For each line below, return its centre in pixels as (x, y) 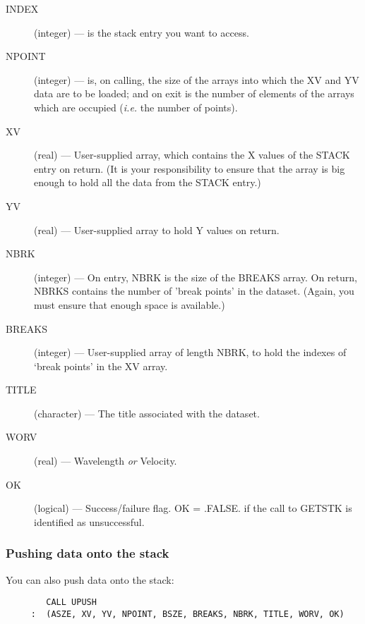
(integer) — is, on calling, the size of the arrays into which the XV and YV (197, 79)
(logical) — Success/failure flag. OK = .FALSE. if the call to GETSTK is (193, 508)
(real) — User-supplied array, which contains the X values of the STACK (192, 155)
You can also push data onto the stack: (90, 579)
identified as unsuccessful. (89, 521)
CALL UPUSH (71, 602)
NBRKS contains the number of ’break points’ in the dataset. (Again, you (194, 291)
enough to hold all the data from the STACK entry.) (148, 182)
